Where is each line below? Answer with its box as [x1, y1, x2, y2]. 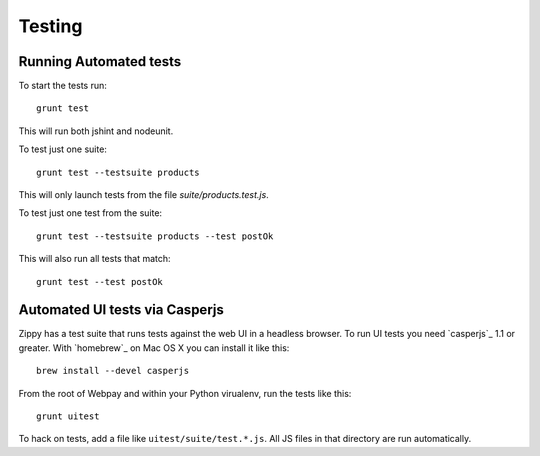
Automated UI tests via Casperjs [18, 301, 224, 319]
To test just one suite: [18, 143, 107, 155]
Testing [18, 15, 83, 37]
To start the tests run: [18, 80, 107, 92]
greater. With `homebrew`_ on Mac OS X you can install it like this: [18, 341, 290, 354]
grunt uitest [36, 411, 100, 422]
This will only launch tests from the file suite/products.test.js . [18, 189, 269, 201]
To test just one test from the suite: [18, 207, 163, 219]
